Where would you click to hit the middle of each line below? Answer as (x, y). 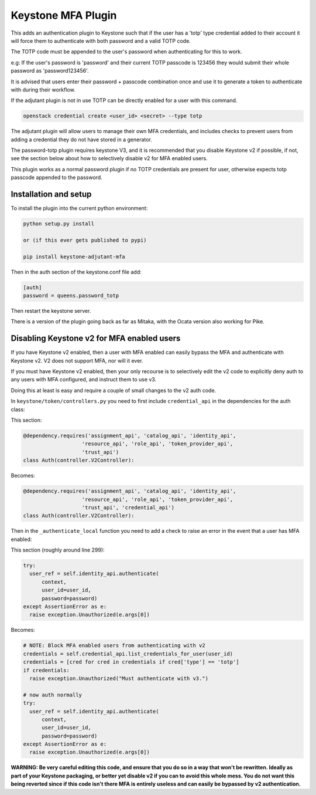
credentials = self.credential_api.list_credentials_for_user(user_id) (128, 654)
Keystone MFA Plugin (64, 15)
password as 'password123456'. (50, 71)
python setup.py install (59, 224)
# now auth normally (52, 695)
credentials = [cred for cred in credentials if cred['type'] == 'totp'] (131, 662)
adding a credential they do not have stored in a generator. (81, 139)
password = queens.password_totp (71, 296)
